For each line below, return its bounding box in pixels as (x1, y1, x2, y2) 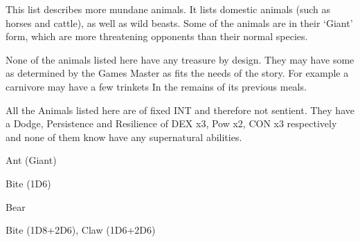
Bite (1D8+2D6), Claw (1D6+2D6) (6, 223, 156, 237)
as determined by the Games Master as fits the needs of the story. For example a (6, 66, 349, 80)
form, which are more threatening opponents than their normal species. (6, 29, 308, 44)
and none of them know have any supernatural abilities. (6, 129, 242, 144)
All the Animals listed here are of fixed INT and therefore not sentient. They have (6, 102, 354, 117)
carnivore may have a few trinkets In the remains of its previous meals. (6, 79, 307, 93)
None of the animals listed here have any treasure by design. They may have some (6, 52, 354, 66)
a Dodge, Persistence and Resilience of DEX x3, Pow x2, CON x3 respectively (6, 116, 337, 131)
